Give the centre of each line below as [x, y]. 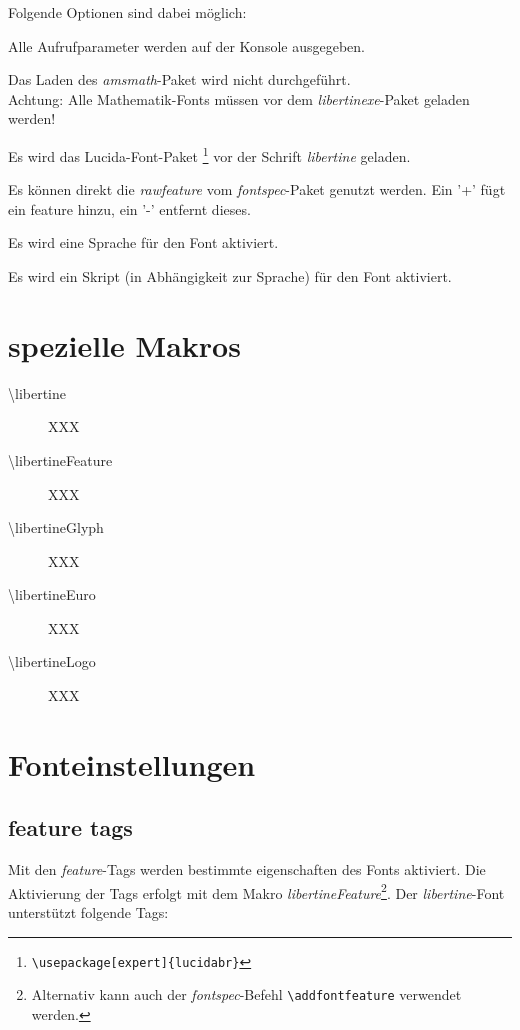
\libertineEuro [52, 594]
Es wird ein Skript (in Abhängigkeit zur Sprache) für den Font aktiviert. [230, 276]
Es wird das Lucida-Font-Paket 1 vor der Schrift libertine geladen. [209, 154]
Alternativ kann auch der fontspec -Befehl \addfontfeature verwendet [246, 994]
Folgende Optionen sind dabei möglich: [127, 12]
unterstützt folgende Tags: [88, 912]
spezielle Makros [124, 344]
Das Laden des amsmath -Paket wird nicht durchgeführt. [179, 79]
